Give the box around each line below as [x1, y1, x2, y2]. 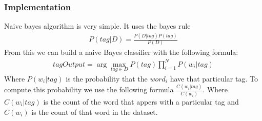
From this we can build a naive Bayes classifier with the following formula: [4, 47, 238, 57]
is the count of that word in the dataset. [31, 106, 158, 117]
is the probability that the [66, 73, 148, 84]
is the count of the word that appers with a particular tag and [43, 96, 239, 107]
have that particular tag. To [170, 73, 258, 84]
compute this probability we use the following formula [4, 84, 174, 95]
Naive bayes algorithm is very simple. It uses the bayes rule [4, 21, 191, 31]
